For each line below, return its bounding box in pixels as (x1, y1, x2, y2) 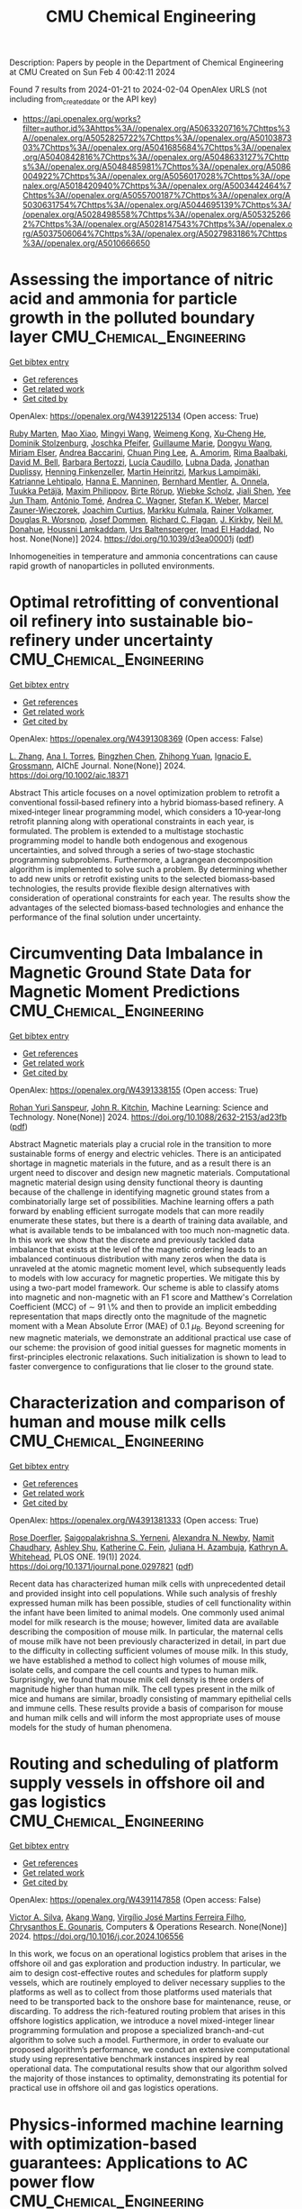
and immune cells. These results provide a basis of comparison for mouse (9, 1703, 284, 1714)
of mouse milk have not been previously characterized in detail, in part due (9, 1635, 287, 1646)
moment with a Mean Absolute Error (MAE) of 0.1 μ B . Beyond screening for (9, 1320, 285, 1333)
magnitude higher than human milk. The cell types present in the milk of (9, 1683, 276, 1695)
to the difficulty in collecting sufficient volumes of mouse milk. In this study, (9, 1645, 289, 1656)
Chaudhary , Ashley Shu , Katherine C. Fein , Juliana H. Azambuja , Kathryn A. (9, 1541, 289, 1552)
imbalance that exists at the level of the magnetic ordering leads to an (9, 1243, 268, 1254)
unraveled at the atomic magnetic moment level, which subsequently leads (9, 1263, 287, 1274)
